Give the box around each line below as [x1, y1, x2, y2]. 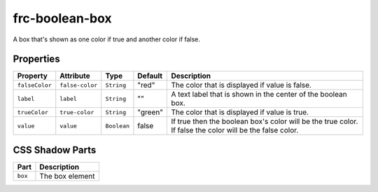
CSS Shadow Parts [13, 144, 97, 156]
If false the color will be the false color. [171, 125, 299, 135]
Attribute [59, 71, 90, 81]
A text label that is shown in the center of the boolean [171, 90, 347, 100]
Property [17, 71, 48, 81]
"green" [137, 107, 164, 117]
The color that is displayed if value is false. [171, 81, 311, 90]
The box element [39, 171, 95, 181]
